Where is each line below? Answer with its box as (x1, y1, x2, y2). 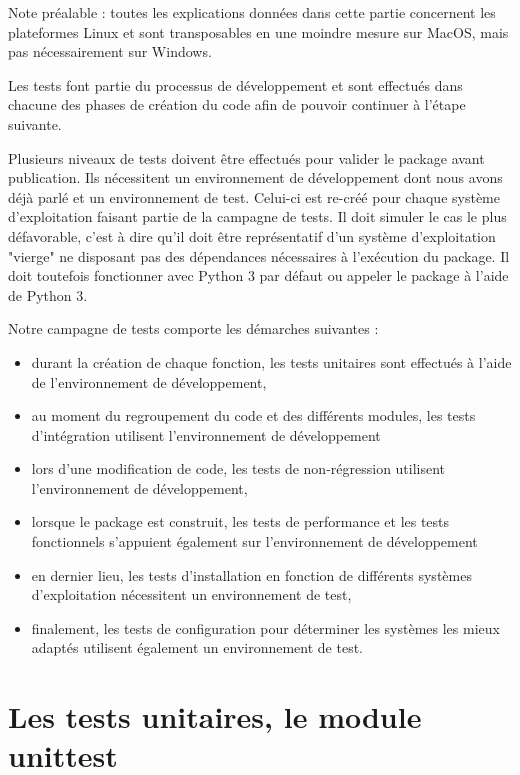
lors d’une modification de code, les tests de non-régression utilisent (31, 458, 446, 479)
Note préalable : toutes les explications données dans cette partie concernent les (8, 2, 496, 22)
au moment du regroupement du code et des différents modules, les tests (31, 405, 476, 426)
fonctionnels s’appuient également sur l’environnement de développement (31, 531, 478, 552)
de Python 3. (8, 284, 88, 305)
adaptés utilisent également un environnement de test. (31, 637, 363, 658)
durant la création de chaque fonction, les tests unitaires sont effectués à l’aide (31, 351, 512, 372)
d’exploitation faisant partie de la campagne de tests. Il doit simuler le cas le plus (8, 206, 507, 227)
